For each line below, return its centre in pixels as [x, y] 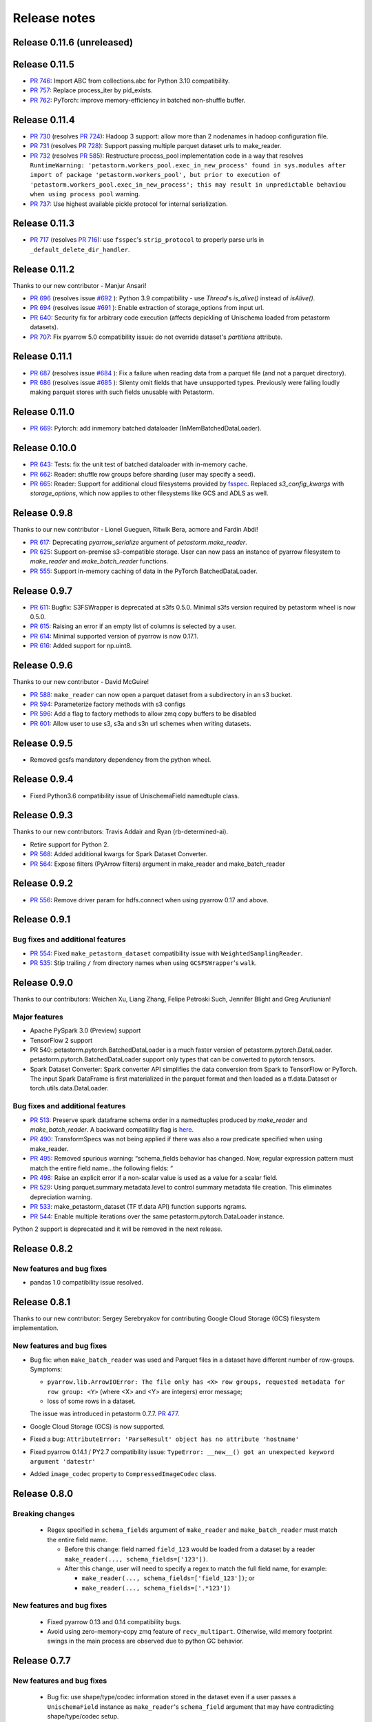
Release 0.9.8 [43, 513]
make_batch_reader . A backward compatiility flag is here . [112, 1129]
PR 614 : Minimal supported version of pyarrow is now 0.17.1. [114, 636]
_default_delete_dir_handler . [80, 249]
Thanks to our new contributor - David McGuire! [81, 682]
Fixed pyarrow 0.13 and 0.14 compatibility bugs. [114, 1621]
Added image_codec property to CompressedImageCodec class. [123, 1474]
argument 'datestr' [63, 1462]
